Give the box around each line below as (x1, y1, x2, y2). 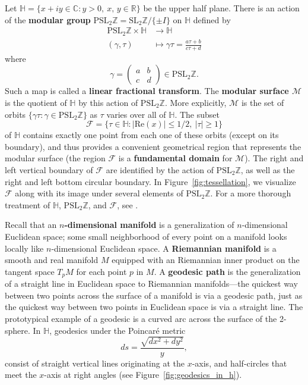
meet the (5, 368, 37, 381)
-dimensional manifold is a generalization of (64, 218, 234, 231)
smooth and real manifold (5, 253, 99, 266)
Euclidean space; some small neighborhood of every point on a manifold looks (5, 230, 287, 242)
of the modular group (5, 13, 91, 26)
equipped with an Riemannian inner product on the (112, 253, 300, 266)
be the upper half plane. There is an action (143, 2, 300, 14)
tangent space (5, 265, 55, 277)
